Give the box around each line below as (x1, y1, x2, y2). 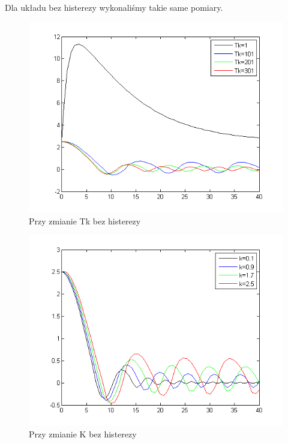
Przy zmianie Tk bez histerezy (29, 214, 141, 227)
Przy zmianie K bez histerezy (29, 428, 137, 440)
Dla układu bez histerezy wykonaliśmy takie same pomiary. (5, 1, 223, 13)
